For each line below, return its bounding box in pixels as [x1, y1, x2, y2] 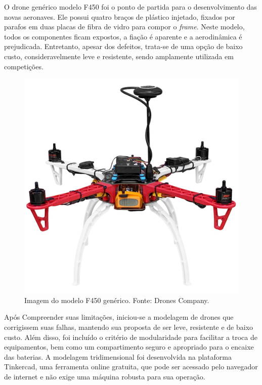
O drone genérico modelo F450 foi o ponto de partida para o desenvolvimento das [4, 2, 257, 12]
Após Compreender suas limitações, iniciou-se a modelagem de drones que [4, 312, 234, 322]
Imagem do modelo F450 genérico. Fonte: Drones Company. [24, 294, 209, 305]
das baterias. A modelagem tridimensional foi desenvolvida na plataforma [4, 351, 232, 362]
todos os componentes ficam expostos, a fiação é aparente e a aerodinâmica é [4, 31, 242, 41]
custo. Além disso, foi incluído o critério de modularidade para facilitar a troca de [4, 331, 257, 342]
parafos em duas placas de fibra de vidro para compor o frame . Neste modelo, [4, 21, 245, 32]
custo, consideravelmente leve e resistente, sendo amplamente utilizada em [4, 51, 234, 61]
